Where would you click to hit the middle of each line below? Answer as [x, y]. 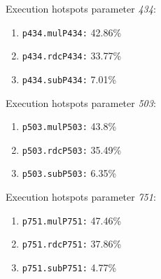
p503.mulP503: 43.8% [69, 126]
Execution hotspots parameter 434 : [81, 8]
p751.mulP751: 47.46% [72, 220]
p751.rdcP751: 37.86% [72, 244]
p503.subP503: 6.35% [69, 173]
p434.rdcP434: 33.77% [72, 56]
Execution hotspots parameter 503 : [81, 102]
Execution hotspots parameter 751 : [81, 197]
